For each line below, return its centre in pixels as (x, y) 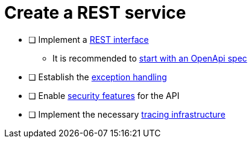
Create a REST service (95, 13)
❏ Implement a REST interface (89, 39)
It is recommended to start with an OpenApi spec (150, 58)
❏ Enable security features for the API (104, 95)
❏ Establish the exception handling (98, 77)
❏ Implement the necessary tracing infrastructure (127, 114)
